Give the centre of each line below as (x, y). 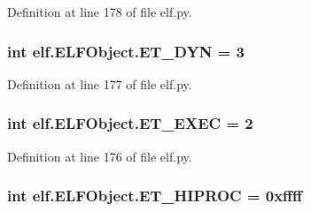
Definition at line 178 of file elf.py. (100, 11)
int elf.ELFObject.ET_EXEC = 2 (130, 123)
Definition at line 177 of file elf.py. (100, 83)
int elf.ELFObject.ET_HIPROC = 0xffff (155, 196)
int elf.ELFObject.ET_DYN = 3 (126, 51)
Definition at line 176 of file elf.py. (100, 156)
